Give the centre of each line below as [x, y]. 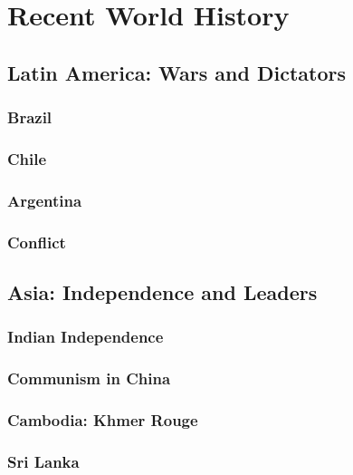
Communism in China [89, 378]
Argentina [45, 200]
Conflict [37, 242]
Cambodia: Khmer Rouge [103, 419]
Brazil [30, 117]
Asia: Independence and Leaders [162, 291]
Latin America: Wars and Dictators [176, 72]
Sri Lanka [43, 461]
